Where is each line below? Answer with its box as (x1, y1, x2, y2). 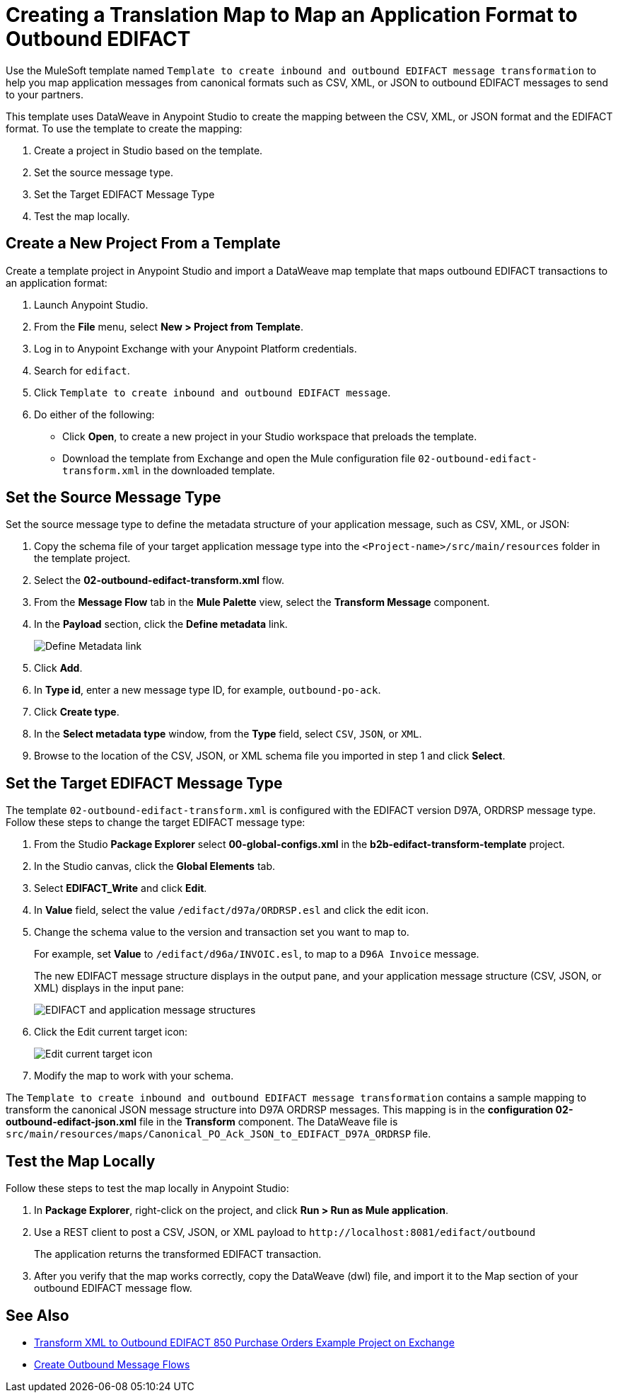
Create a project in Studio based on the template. (34, 144, 263, 156)
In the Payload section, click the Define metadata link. (34, 618, 288, 631)
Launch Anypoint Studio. (34, 298, 148, 311)
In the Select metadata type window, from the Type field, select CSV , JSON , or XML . (34, 728, 422, 740)
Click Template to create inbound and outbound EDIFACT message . (34, 386, 391, 399)
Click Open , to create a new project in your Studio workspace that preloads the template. (62, 430, 477, 442)
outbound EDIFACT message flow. (34, 1282, 192, 1295)
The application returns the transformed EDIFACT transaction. (34, 1248, 322, 1261)
